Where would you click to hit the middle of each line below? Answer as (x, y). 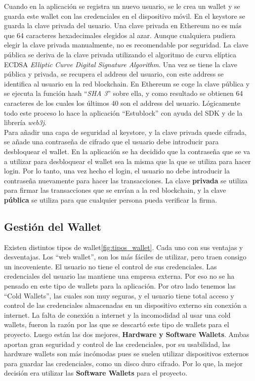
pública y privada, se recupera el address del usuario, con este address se (114, 74)
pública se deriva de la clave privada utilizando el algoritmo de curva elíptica (120, 54)
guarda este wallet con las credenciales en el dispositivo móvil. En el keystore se (125, 16)
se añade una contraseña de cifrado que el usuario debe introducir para (111, 142)
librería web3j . (25, 122)
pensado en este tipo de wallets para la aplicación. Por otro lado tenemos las (120, 286)
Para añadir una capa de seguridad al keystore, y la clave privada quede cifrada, (125, 132)
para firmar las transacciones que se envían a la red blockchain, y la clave (115, 190)
